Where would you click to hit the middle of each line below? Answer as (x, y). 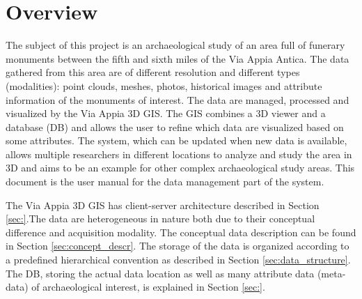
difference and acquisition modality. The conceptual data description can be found (181, 232)
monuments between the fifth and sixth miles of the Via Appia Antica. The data (178, 58)
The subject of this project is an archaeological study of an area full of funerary (175, 45)
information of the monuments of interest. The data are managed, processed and (178, 99)
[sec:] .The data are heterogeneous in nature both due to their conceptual (160, 219)
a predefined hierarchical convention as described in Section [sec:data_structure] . (178, 260)
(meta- (331, 273)
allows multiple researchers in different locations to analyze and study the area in (179, 154)
